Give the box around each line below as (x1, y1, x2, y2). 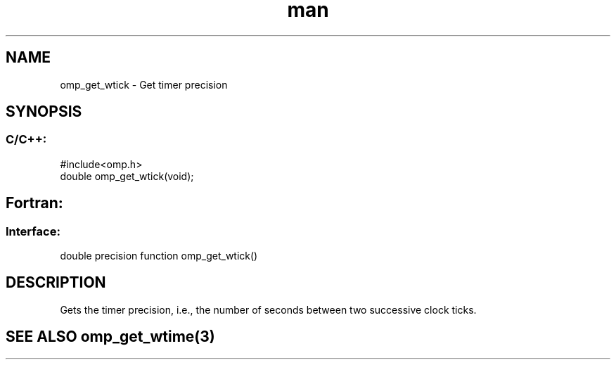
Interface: (6, 224, 60, 238)
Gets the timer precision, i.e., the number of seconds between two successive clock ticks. (60, 303, 477, 316)
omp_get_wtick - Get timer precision (60, 78, 228, 91)
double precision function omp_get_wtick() (60, 250, 258, 262)
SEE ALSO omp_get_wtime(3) (6, 328, 215, 346)
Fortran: (6, 194, 63, 212)
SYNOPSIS (6, 103, 82, 121)
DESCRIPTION (6, 274, 106, 292)
